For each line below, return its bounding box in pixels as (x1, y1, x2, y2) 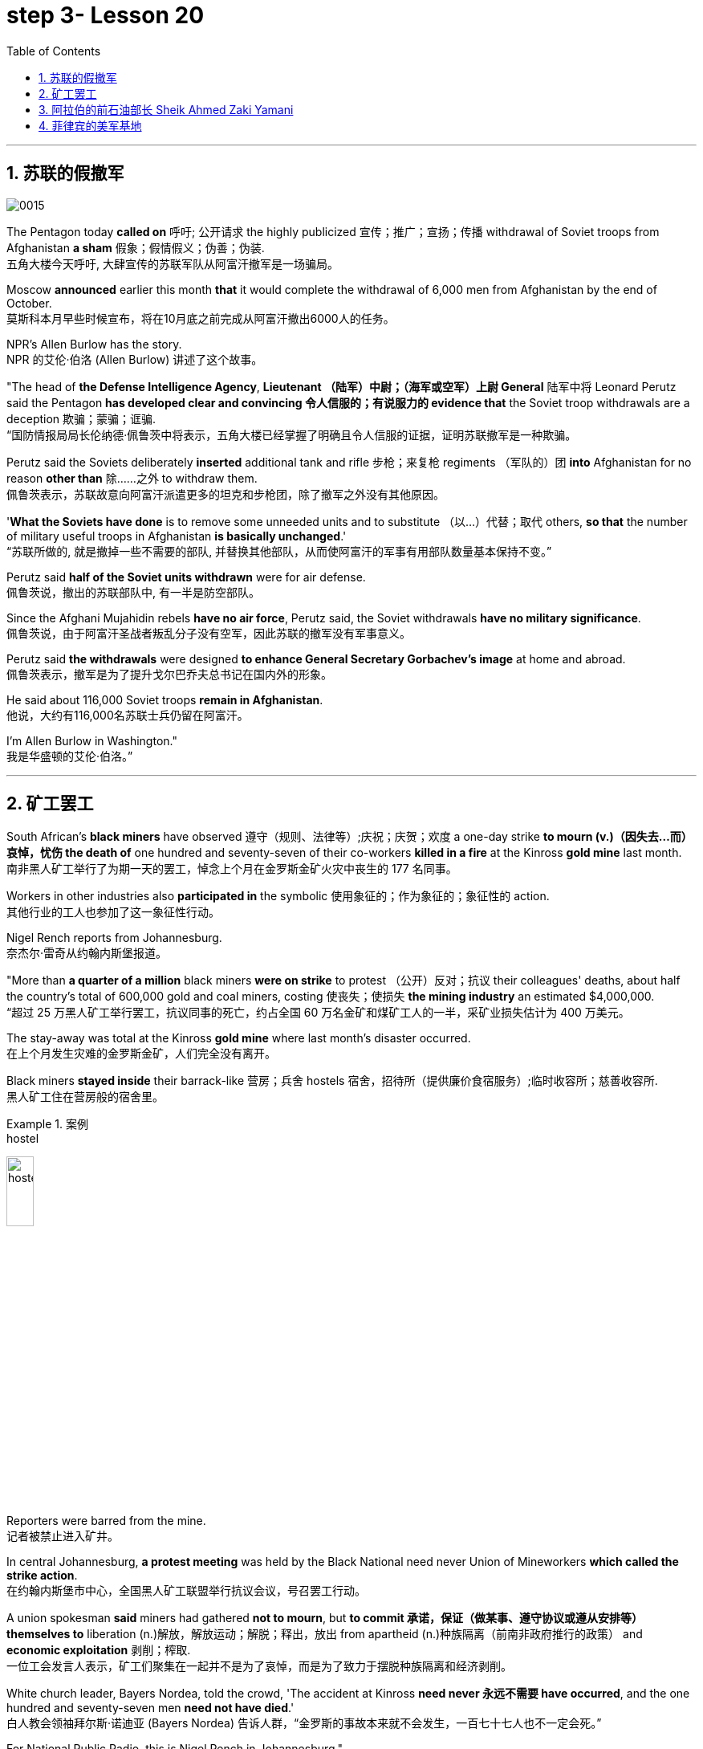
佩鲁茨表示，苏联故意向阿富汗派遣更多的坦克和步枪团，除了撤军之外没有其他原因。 (6, 487, 445, 501)
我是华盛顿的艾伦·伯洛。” (6, 748, 133, 763)
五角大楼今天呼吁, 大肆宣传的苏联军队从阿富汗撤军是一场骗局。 (6, 256, 339, 271)
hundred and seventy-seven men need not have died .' (6, 1700, 295, 1714)
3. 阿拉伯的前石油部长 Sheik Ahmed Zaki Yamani (39, 102, 294, 116)
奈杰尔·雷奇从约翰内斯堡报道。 (6, 946, 168, 960)
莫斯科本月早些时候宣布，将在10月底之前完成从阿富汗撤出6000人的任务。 (6, 311, 395, 325)
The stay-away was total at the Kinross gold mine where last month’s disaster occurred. (6, 1031, 471, 1046)
